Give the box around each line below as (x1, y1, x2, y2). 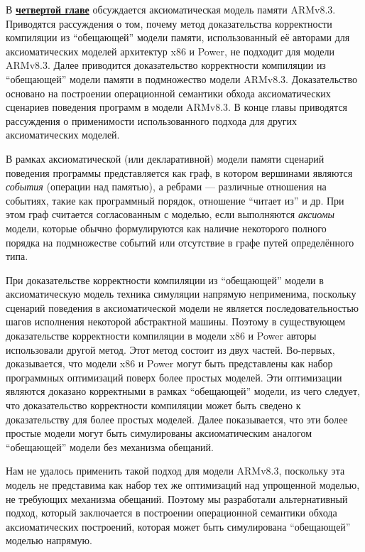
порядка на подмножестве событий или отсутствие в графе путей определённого (6, 234, 354, 249)
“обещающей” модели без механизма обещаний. (6, 439, 214, 454)
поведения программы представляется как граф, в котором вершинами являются (6, 165, 353, 180)
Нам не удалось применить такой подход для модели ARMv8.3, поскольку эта (6, 463, 345, 478)
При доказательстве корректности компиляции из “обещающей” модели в (6, 272, 324, 287)
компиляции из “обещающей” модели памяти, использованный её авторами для (6, 30, 350, 45)
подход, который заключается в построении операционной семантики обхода (6, 505, 337, 520)
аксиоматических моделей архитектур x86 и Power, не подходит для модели (6, 43, 334, 58)
